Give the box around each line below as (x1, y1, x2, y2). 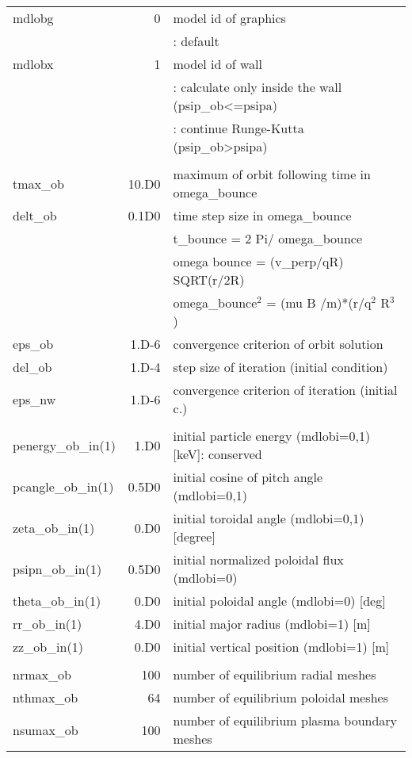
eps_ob (13, 335, 54, 353)
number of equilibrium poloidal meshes (173, 688, 388, 706)
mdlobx (13, 55, 54, 73)
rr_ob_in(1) (13, 614, 82, 633)
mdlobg (13, 9, 54, 27)
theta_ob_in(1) (13, 591, 101, 610)
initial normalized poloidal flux (173, 550, 344, 568)
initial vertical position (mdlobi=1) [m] (173, 637, 390, 656)
